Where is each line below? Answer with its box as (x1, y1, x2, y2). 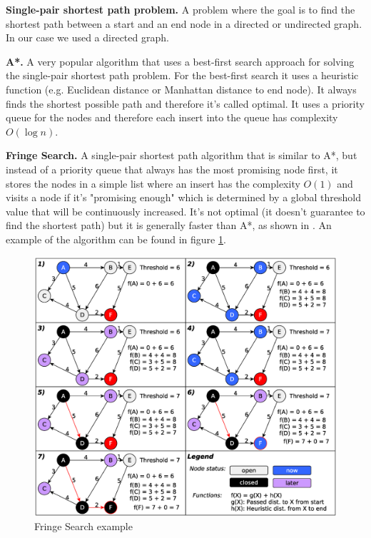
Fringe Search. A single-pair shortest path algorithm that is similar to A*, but (6, 148, 357, 163)
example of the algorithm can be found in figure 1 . (6, 231, 226, 246)
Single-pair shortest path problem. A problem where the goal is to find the (6, 2, 355, 16)
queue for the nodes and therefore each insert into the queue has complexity (6, 110, 338, 125)
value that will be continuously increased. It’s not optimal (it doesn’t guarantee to (6, 203, 365, 218)
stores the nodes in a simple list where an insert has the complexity (6, 176, 300, 191)
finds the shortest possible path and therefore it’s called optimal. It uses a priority (6, 96, 365, 111)
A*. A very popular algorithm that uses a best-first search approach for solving (6, 54, 355, 68)
